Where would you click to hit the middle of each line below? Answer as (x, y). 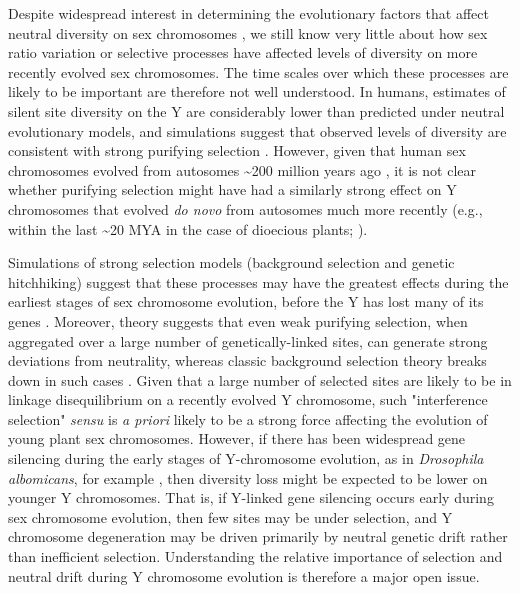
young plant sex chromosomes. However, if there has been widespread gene (237, 438)
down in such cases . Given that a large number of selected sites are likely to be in (260, 379)
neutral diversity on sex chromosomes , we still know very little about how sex (248, 32)
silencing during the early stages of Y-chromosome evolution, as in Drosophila (246, 458)
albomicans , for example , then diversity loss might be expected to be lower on (248, 477)
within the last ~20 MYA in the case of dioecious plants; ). (188, 228)
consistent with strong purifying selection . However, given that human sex (237, 150)
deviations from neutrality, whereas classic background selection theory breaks (247, 360)
